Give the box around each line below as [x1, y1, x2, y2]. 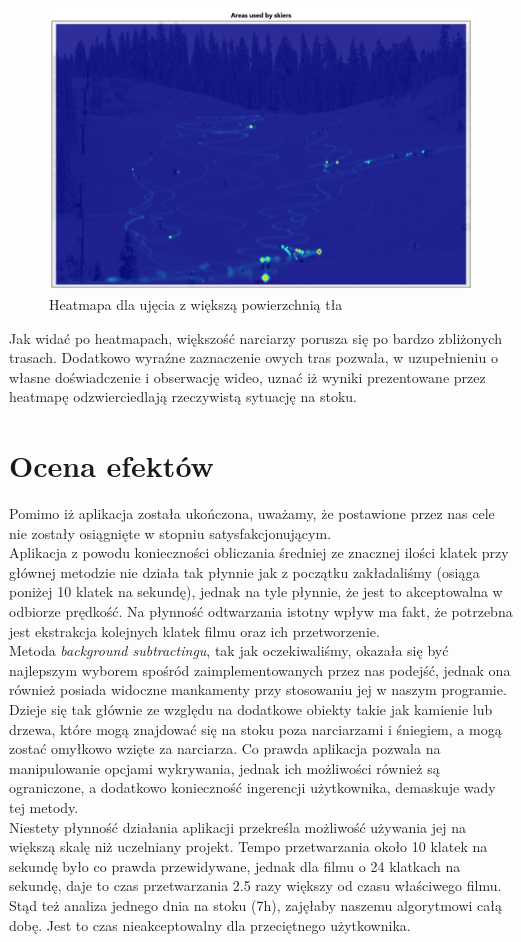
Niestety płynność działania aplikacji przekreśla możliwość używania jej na [9, 816, 467, 837]
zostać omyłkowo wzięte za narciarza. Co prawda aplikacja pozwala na [9, 738, 441, 759]
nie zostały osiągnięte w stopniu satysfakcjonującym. [9, 522, 332, 543]
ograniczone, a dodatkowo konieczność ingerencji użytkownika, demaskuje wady [9, 777, 496, 798]
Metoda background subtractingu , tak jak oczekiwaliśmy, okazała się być [9, 640, 449, 661]
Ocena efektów [9, 445, 214, 486]
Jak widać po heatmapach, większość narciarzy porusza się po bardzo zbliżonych [9, 327, 502, 348]
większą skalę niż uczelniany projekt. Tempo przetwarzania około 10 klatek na [9, 836, 488, 857]
